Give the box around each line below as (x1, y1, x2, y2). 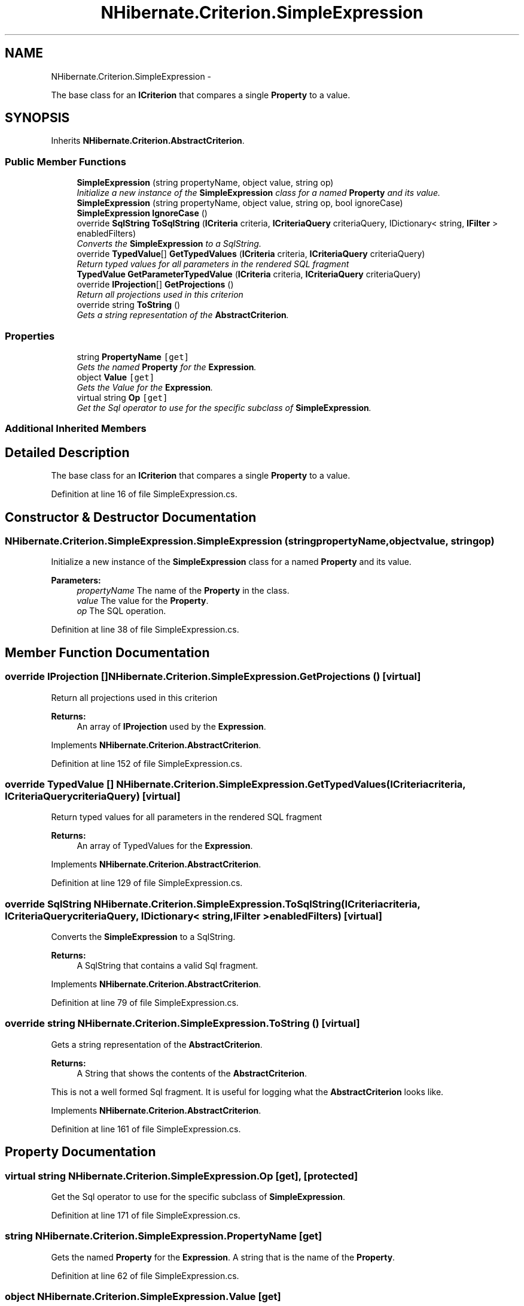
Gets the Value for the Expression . (77, 382, 214, 392)
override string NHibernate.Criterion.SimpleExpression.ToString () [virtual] (5, 1017, 360, 1030)
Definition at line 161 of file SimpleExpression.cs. (51, 1123, 241, 1134)
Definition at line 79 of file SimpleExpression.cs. (51, 997, 239, 1008)
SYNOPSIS (5, 110, 70, 126)
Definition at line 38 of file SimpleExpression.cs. (51, 624, 239, 635)
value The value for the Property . (77, 595, 209, 606)
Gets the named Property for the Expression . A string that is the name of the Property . (51, 1251, 395, 1262)
